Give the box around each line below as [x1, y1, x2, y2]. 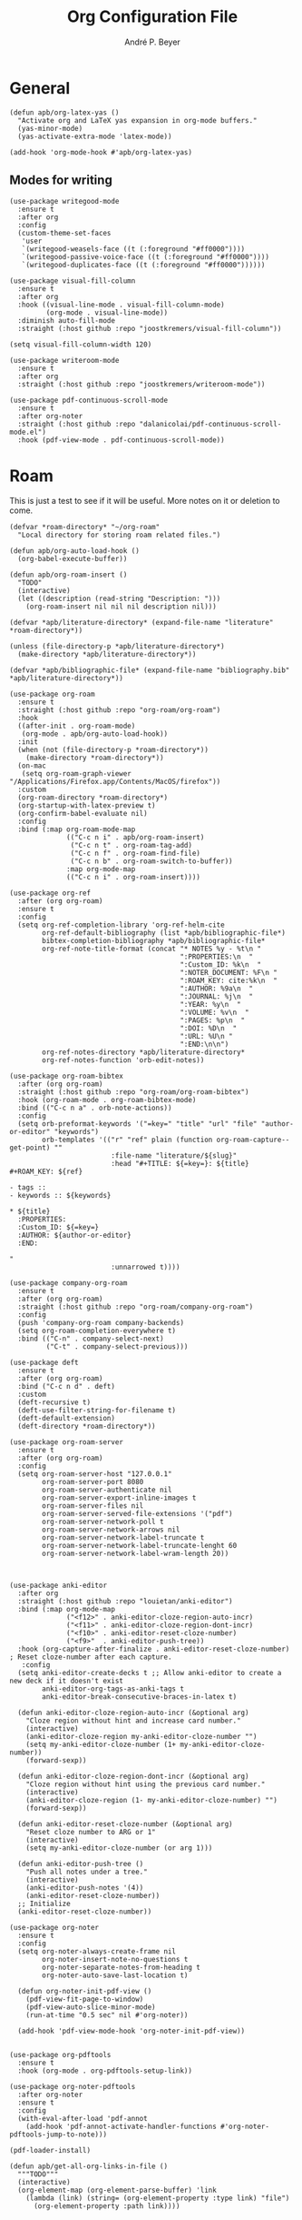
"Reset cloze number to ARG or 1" [25, 1828, 156, 1837]
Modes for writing [9, 173, 113, 188]
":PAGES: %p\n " [180, 1016, 246, 1025]
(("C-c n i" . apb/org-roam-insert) [66, 833, 205, 842]
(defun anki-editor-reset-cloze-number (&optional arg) [17, 1820, 233, 1829]
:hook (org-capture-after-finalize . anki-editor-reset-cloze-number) [17, 1644, 290, 1654]
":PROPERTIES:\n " [180, 952, 254, 961]
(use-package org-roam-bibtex [9, 1071, 124, 1081]
